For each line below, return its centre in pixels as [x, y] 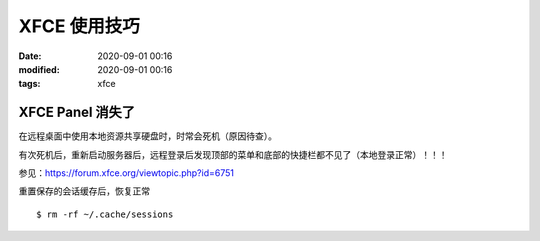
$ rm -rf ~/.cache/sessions [105, 214]
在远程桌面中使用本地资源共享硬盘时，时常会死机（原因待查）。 [147, 136]
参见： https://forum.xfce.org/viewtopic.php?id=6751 [126, 173]
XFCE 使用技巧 [79, 26]
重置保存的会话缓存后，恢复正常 [84, 191]
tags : [29, 84]
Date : [30, 56]
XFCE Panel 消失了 [76, 112]
